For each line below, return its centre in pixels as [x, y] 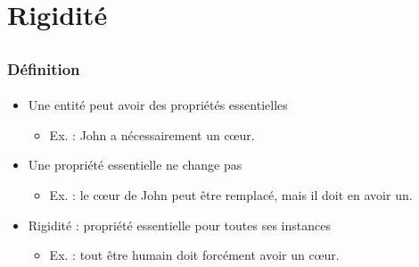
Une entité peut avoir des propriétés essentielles [158, 105]
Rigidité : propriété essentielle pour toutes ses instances [179, 225]
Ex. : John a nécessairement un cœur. [152, 134]
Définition [44, 68]
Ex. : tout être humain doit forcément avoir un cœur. [194, 255]
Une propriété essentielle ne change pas [135, 165]
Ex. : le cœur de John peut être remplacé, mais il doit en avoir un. [231, 195]
